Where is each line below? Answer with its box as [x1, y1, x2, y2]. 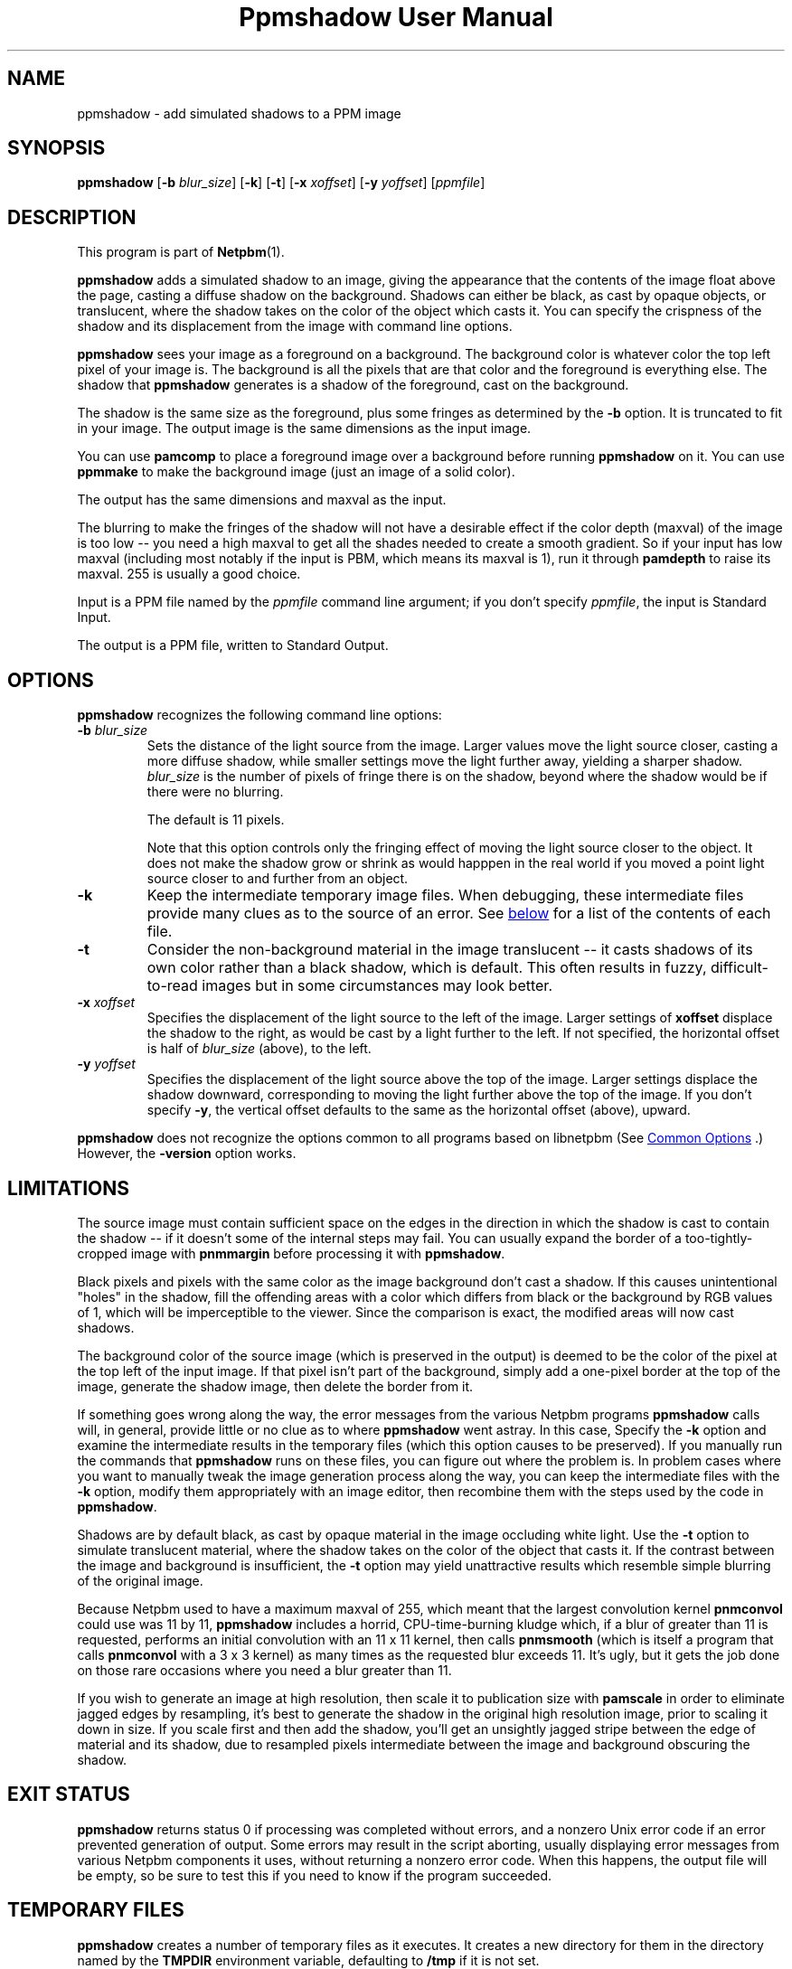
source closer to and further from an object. [146, 871, 409, 887]
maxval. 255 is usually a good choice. [77, 566, 301, 582]
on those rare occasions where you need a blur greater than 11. [77, 1662, 452, 1678]
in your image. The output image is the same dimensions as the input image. [77, 420, 532, 437]
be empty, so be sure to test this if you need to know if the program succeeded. [77, 1867, 552, 1883]
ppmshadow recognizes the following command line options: [77, 707, 442, 723]
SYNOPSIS [7, 137, 106, 160]
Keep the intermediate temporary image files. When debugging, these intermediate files [146, 886, 744, 905]
